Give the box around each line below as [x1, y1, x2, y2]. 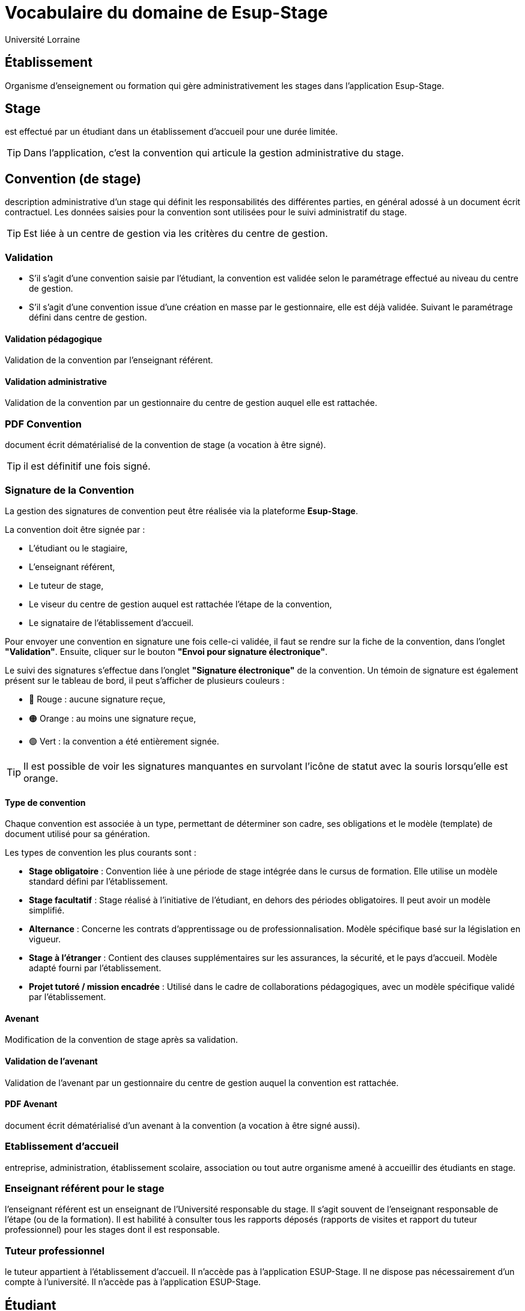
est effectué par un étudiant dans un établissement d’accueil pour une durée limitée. [5, 126, 338, 137]
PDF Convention [5, 417, 82, 430]
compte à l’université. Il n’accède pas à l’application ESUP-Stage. [5, 1277, 261, 1288]
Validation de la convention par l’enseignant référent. [5, 355, 213, 366]
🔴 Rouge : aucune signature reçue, [29, 693, 166, 704]
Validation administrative [5, 376, 107, 387]
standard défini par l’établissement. [29, 876, 168, 887]
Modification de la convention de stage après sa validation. [5, 1034, 238, 1045]
